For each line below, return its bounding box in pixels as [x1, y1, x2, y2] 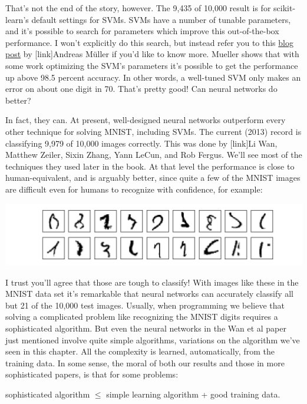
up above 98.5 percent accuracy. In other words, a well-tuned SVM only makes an [5, 71, 301, 83]
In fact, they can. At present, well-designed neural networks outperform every [5, 114, 286, 126]
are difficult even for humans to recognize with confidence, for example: [5, 183, 263, 195]
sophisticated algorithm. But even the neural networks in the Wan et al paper [5, 322, 286, 335]
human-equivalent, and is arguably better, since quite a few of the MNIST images [5, 171, 301, 184]
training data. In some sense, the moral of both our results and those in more [5, 356, 285, 369]
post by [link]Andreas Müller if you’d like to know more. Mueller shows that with [5, 48, 299, 60]
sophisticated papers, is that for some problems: [5, 368, 179, 380]
